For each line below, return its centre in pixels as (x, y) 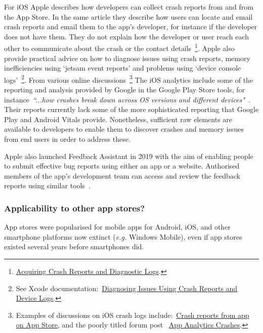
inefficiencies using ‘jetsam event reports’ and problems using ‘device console (123, 68)
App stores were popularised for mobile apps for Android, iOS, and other (117, 227)
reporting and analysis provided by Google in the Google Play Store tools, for (125, 90)
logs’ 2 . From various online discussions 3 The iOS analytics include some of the (129, 79)
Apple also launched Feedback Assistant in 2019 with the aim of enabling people (129, 156)
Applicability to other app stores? (75, 208)
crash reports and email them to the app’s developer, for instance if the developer (131, 26)
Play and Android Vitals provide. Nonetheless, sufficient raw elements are (118, 119)
